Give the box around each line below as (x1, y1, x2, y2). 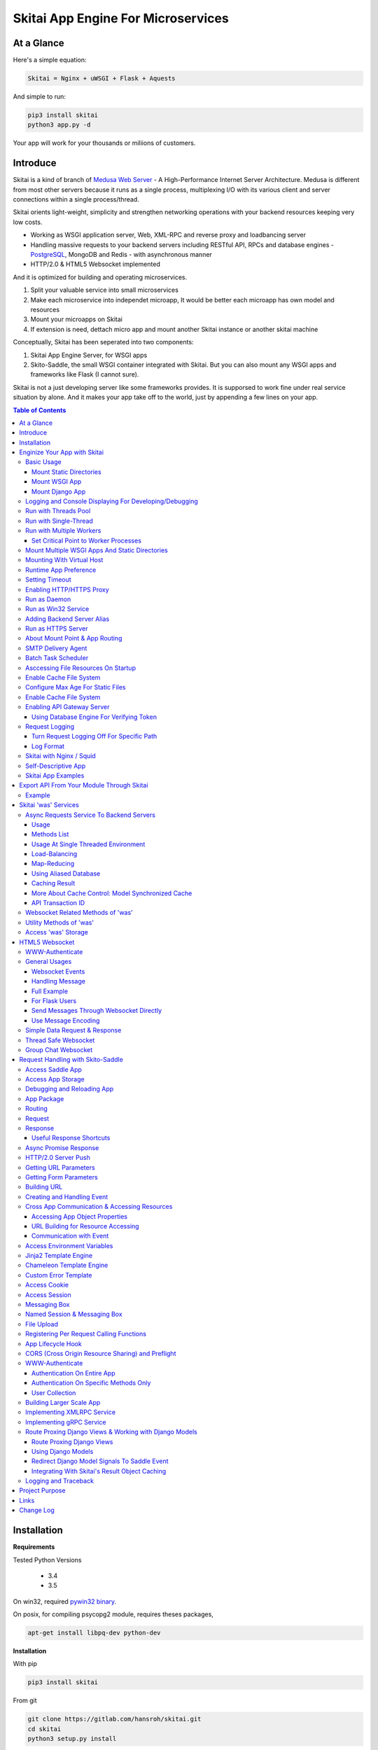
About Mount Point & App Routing (25, 634, 122, 643)
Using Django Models (31, 1447, 94, 1455)
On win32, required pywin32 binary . (13, 1597, 117, 1606)
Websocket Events (31, 967, 85, 976)
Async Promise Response (25, 1143, 99, 1151)
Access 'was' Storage (25, 928, 89, 937)
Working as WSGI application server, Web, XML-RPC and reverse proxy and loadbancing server (30, 231, 307, 239)
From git (13, 1696, 38, 1704)
